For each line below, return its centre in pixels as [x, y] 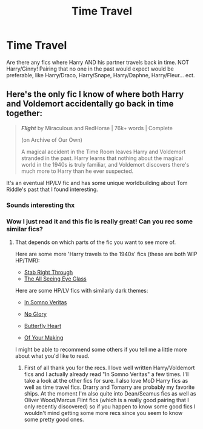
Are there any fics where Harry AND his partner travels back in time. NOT [98, 62]
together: [25, 113]
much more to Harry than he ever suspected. [77, 171]
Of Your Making [44, 337]
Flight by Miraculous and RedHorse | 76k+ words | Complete [97, 128]
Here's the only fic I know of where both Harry [95, 95]
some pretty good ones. [54, 419]
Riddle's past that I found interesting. [52, 189]
